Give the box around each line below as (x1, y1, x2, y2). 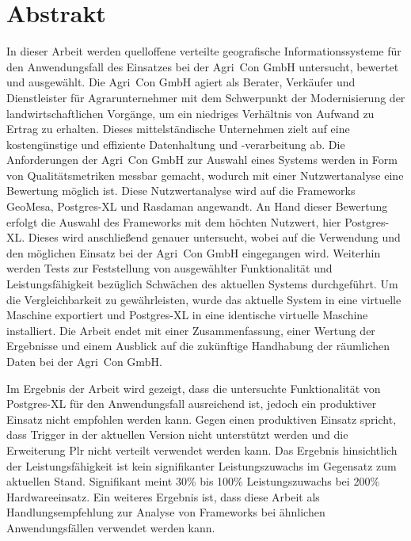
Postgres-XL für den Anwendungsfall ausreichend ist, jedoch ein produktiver (6, 395, 377, 412)
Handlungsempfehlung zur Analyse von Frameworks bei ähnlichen (6, 504, 325, 520)
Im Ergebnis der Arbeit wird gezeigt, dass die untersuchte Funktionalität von (6, 379, 381, 396)
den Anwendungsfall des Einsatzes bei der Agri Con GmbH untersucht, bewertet (6, 58, 399, 74)
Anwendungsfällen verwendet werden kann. (6, 519, 215, 535)
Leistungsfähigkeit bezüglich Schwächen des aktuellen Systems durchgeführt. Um (6, 276, 398, 292)
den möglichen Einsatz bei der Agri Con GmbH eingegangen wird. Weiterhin (6, 244, 381, 261)
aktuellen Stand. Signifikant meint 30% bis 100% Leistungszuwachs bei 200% (6, 473, 380, 490)
